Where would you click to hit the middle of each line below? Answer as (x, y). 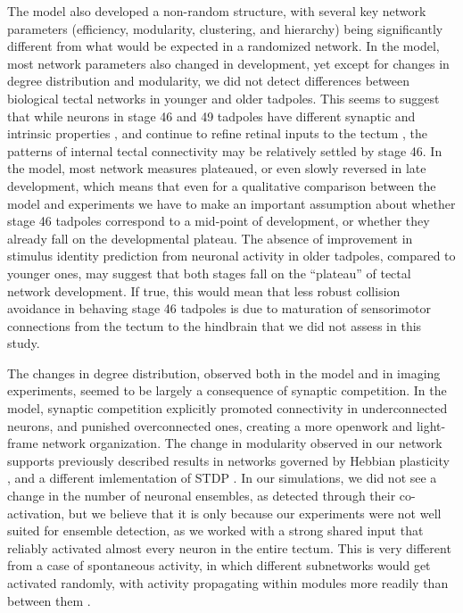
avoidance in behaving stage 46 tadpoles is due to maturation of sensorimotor (219, 308)
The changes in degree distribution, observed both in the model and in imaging (224, 373)
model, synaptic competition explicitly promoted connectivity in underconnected (227, 408)
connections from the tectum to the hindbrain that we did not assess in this (215, 325)
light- (431, 425)
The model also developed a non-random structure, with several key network (217, 11)
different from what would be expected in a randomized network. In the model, (223, 46)
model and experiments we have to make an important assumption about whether (231, 203)
